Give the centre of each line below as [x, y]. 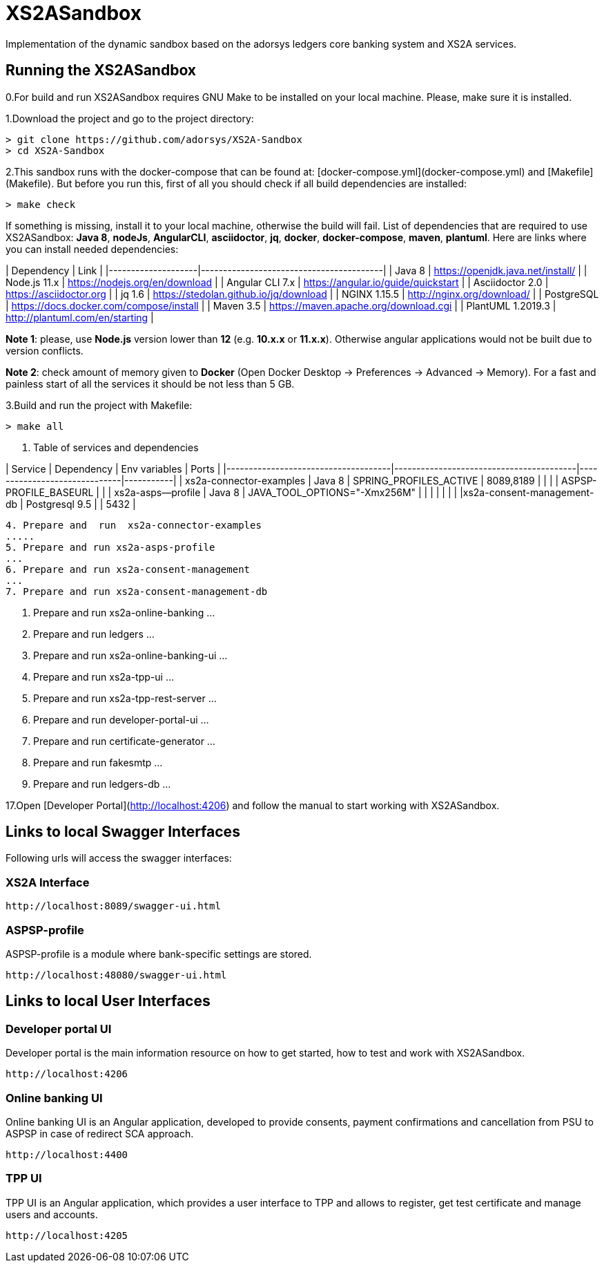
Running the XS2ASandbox [101, 70]
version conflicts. [45, 350]
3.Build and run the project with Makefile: [99, 405]
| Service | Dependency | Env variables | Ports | [113, 469]
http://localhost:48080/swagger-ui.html [116, 975]
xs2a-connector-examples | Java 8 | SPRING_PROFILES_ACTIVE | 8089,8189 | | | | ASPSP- [391, 480]
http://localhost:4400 [67, 1154]
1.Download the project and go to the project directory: [130, 118]
